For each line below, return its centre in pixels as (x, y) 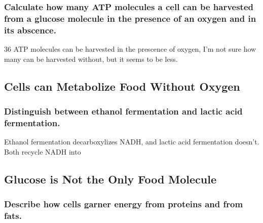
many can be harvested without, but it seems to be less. (91, 59)
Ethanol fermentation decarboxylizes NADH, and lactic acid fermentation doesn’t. (132, 142)
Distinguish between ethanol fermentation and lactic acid (123, 111)
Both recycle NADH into (43, 151)
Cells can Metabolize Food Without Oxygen (122, 86)
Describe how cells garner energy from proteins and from (124, 204)
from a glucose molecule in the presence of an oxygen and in (130, 18)
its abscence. (30, 30)
